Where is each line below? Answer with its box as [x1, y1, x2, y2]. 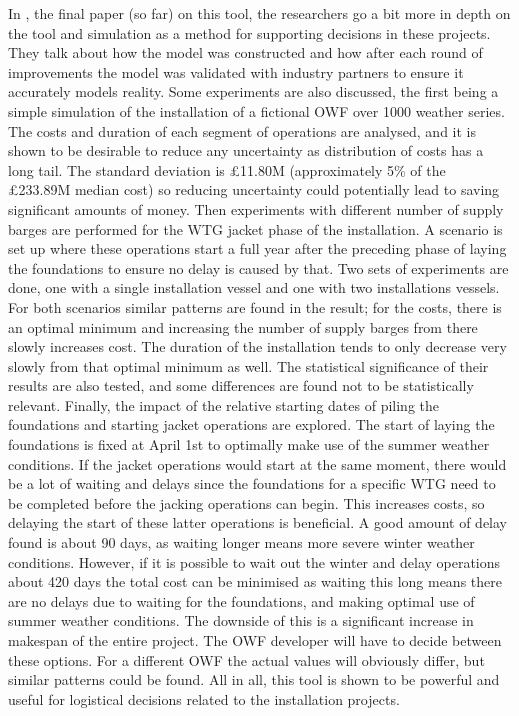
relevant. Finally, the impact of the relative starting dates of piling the [8, 394, 439, 415]
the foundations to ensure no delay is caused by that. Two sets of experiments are [8, 257, 509, 278]
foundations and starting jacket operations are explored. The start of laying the [8, 414, 495, 435]
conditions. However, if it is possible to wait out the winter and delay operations [8, 551, 501, 572]
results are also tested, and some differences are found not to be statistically [8, 375, 474, 396]
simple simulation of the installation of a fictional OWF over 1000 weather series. [8, 100, 505, 121]
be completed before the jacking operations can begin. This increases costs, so [8, 492, 485, 513]
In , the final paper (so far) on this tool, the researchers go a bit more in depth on [8, 3, 511, 23]
